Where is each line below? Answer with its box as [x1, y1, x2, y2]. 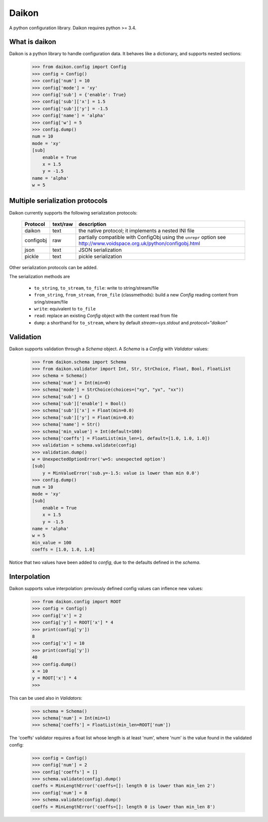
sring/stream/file [34, 299, 68, 305]
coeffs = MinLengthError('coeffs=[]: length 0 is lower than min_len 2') [32, 783, 215, 789]
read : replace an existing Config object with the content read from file [34, 313, 178, 319]
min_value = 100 [32, 539, 72, 545]
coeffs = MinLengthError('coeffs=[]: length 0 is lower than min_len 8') [32, 804, 215, 810]
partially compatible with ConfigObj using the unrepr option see [78, 233, 226, 240]
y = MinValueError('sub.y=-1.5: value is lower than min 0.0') [42, 470, 200, 476]
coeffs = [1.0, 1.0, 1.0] [32, 547, 95, 552]
